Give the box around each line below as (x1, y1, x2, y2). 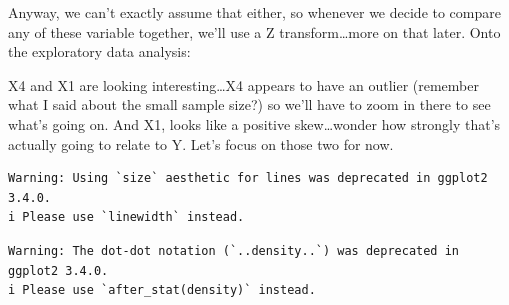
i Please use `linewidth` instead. (8, 210, 245, 225)
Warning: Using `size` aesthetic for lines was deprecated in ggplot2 (8, 171, 488, 186)
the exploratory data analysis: (8, 41, 191, 62)
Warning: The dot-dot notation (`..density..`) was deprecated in (8, 243, 460, 258)
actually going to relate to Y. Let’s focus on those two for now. (8, 133, 394, 154)
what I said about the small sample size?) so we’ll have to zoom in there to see (8, 94, 491, 115)
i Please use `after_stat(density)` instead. (8, 283, 316, 298)
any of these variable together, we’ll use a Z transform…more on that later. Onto (8, 21, 501, 42)
